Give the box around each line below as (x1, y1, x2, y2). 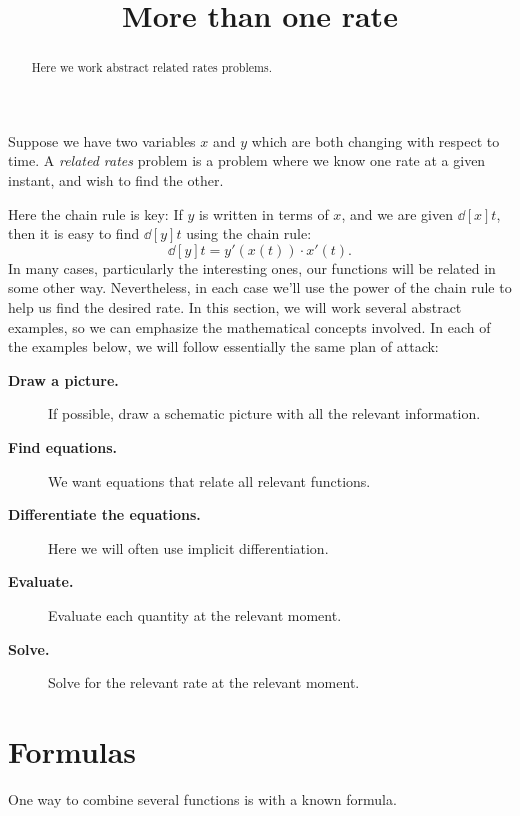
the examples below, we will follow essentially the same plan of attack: (8, 336, 439, 357)
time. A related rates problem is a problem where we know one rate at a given (8, 150, 486, 171)
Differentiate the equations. (8, 504, 201, 525)
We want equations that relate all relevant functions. (48, 470, 371, 491)
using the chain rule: (186, 223, 312, 244)
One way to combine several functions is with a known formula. (8, 788, 397, 809)
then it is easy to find (8, 223, 140, 244)
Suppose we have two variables (8, 130, 196, 151)
